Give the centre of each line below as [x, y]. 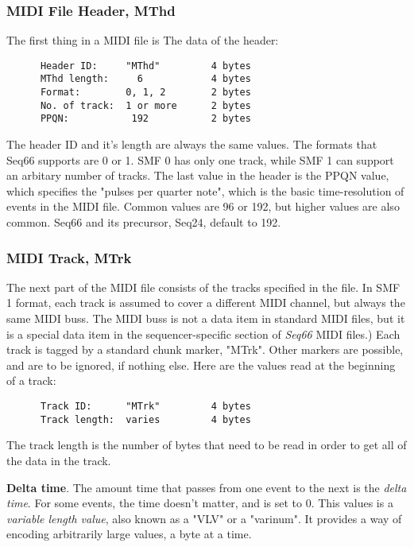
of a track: [31, 380]
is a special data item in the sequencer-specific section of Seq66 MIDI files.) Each [203, 334]
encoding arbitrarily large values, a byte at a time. [129, 534]
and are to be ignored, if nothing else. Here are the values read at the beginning [201, 365]
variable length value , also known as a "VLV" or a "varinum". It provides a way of [204, 518]
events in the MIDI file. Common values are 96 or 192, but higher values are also [203, 206]
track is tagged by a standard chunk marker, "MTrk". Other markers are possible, [205, 349]
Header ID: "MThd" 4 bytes [145, 66]
